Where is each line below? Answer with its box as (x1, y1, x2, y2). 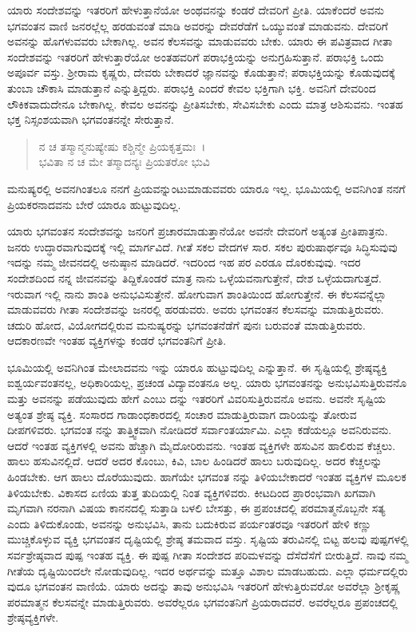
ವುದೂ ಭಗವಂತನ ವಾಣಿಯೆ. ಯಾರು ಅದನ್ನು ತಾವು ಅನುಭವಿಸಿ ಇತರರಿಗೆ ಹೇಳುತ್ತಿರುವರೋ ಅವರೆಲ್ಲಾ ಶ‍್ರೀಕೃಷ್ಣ (7, 578, 401, 594)
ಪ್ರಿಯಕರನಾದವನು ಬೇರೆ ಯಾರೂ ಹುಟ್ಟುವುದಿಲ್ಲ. (7, 196, 181, 212)
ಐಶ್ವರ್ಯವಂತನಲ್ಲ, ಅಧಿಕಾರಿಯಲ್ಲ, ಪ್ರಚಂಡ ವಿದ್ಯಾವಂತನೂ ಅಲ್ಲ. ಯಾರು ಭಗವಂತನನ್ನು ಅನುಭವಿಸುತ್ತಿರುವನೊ (7, 374, 407, 391)
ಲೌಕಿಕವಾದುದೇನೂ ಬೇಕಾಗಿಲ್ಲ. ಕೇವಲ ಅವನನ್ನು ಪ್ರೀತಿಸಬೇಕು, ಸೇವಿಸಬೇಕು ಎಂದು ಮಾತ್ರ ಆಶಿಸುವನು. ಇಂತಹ (7, 95, 403, 112)
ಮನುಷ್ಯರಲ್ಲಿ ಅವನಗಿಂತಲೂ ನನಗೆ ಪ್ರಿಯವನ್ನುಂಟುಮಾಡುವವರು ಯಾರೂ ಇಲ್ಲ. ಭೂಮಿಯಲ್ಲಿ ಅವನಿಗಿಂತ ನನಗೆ (7, 180, 406, 196)
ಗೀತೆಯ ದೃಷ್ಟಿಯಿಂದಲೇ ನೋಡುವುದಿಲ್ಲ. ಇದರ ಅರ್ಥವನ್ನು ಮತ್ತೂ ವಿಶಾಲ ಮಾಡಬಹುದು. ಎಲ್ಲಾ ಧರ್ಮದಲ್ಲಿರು (7, 562, 408, 579)
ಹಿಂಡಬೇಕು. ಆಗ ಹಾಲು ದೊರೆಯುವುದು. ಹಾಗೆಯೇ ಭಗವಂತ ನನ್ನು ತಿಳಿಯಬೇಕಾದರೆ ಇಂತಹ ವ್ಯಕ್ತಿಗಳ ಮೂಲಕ (7, 468, 406, 485)
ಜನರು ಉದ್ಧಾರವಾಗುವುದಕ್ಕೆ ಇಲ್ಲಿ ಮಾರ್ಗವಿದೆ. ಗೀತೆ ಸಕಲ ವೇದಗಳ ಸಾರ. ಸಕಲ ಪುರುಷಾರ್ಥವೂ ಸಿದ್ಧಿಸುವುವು (7, 238, 398, 255)
